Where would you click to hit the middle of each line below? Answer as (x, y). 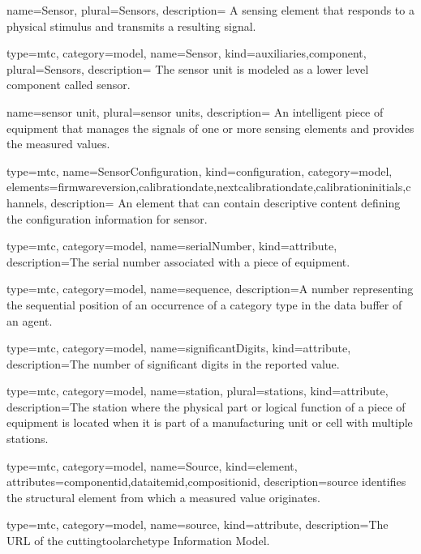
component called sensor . (69, 85)
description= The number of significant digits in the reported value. (173, 363)
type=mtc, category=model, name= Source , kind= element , (152, 465)
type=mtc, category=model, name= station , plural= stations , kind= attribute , (198, 391)
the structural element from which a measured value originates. (163, 497)
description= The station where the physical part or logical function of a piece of (206, 406)
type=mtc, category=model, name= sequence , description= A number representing (210, 289)
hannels (25, 202)
